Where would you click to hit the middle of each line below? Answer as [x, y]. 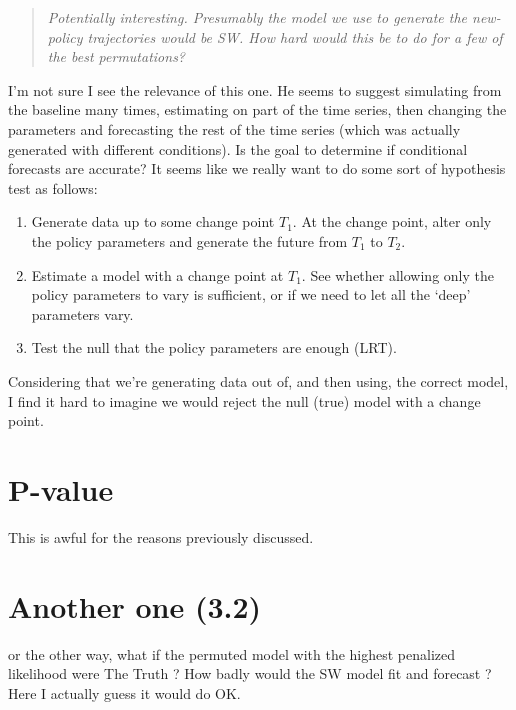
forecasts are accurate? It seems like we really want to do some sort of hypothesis [257, 168]
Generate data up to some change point [153, 221]
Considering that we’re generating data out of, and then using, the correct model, [258, 380]
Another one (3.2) [135, 605]
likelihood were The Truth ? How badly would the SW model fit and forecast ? [250, 673]
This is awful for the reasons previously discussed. [161, 536]
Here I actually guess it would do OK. [124, 692]
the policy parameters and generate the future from [189, 240]
